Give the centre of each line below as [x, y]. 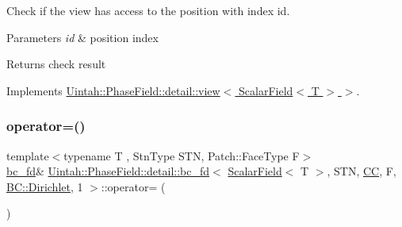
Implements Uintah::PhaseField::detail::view [113, 90]
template [28, 155]
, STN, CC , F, [362, 171]
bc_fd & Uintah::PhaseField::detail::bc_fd [108, 171]
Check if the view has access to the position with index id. [148, 10]
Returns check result [56, 64]
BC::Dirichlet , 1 [45, 186]
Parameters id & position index [82, 37]
